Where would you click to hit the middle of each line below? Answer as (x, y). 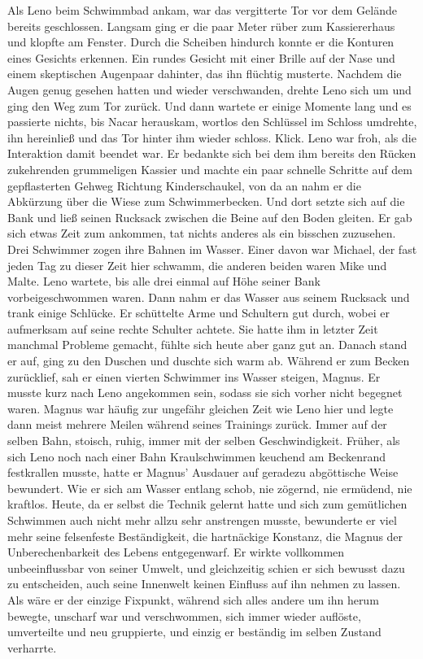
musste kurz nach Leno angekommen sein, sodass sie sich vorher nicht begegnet (205, 393)
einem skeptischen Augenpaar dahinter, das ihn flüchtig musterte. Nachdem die (205, 74)
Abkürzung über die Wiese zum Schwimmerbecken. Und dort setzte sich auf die (206, 201)
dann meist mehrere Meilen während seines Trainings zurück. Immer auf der (197, 424)
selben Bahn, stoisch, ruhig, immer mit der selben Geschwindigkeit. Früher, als (204, 441)
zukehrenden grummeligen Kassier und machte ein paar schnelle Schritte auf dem (210, 169)
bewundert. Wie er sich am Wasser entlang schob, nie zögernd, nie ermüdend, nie (210, 488)
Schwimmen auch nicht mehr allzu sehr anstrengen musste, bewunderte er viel (202, 520)
